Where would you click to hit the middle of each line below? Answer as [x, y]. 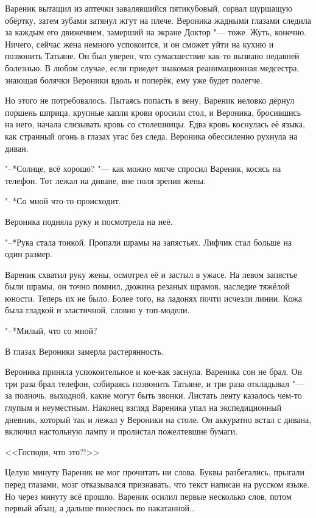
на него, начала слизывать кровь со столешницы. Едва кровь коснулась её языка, [155, 124]
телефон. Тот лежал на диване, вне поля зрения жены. [106, 180]
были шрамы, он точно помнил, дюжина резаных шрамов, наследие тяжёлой [147, 286]
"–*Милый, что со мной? [51, 331]
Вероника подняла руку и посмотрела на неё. [89, 221]
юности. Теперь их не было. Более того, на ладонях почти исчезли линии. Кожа [154, 298]
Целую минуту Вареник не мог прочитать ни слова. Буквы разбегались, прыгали [155, 472]
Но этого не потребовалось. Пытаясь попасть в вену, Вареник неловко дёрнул [150, 100]
